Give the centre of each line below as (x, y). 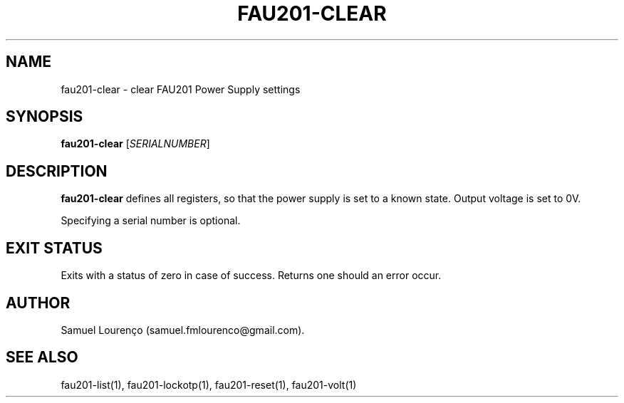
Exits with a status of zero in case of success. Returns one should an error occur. (251, 276)
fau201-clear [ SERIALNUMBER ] (135, 144)
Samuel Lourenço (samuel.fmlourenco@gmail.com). (183, 330)
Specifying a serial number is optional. (151, 221)
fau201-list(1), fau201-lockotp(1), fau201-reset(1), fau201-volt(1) (209, 384)
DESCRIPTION (57, 171)
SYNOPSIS (45, 117)
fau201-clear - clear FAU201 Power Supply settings (181, 89)
